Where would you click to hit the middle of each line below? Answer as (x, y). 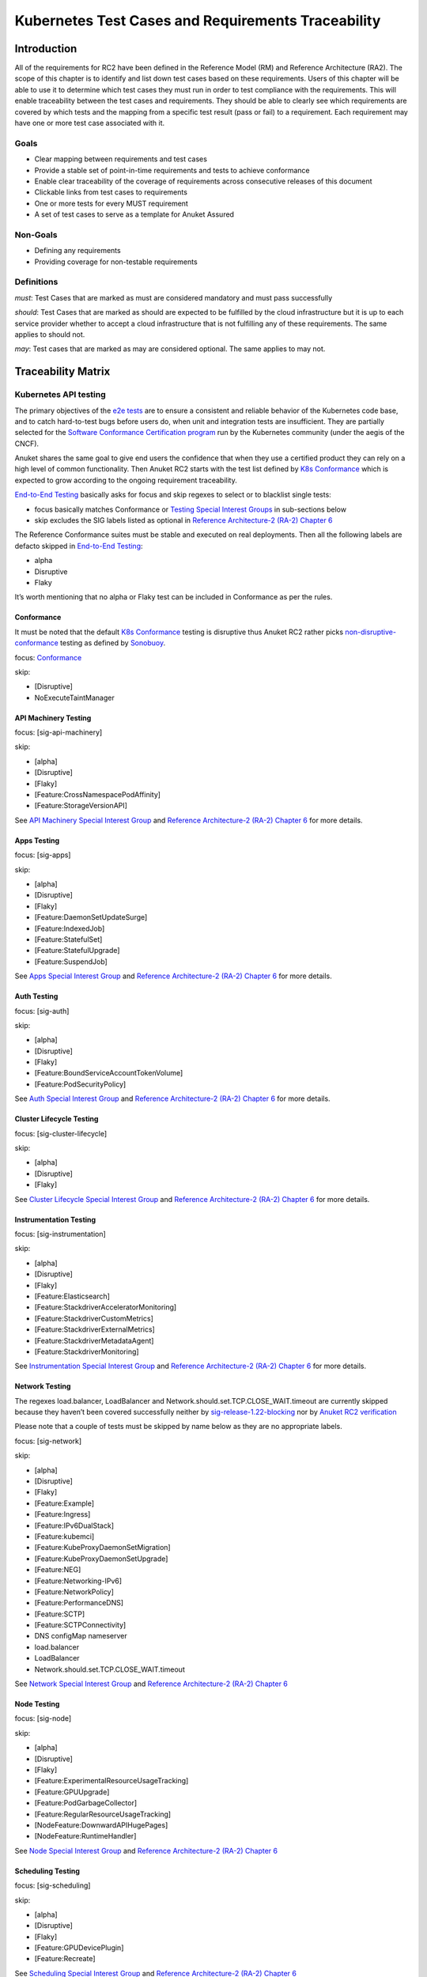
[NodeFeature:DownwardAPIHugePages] (101, 1825)
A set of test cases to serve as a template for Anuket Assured (134, 214)
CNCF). (27, 444)
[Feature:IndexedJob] (70, 928)
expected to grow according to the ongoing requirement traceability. (126, 480)
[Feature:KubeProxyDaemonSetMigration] (102, 1548)
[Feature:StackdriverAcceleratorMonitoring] (106, 1307)
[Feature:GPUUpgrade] (72, 1792)
